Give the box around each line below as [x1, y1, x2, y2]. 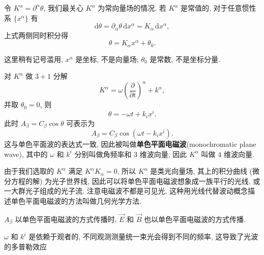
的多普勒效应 [4, 241, 47, 251]
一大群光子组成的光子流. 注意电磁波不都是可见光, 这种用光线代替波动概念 [4, 185, 248, 196]
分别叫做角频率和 [74, 148, 132, 159]
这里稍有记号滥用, [4, 53, 63, 64]
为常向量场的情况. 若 [98, 3, 166, 13]
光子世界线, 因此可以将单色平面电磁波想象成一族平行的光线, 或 [52, 175, 260, 186]
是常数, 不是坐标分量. [150, 53, 220, 64]
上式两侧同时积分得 [4, 29, 68, 40]
